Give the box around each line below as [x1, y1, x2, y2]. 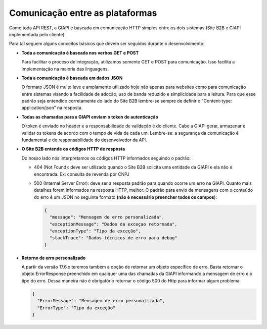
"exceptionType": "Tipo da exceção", [49, 228, 141, 234]
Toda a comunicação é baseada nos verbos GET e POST [21, 50, 139, 55]
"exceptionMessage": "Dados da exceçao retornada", [49, 221, 178, 227]
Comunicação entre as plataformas [9, 7, 157, 18]
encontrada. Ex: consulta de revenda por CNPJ [34, 171, 130, 177]
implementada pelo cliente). [9, 31, 66, 37]
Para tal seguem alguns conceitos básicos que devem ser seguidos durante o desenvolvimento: [9, 41, 205, 47]
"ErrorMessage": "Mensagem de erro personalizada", [37, 298, 165, 304]
